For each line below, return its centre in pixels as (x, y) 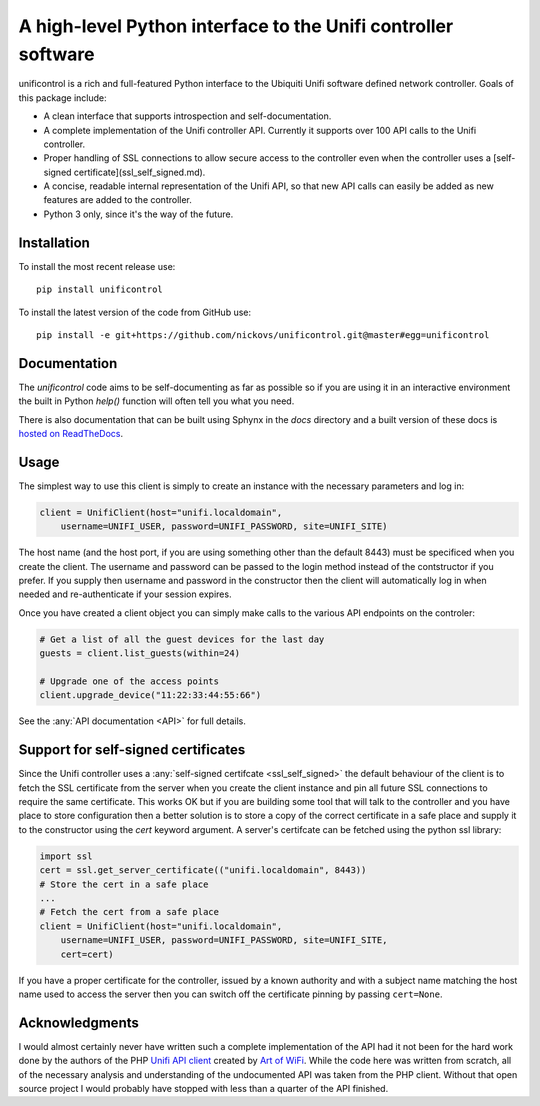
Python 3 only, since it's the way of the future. (138, 214)
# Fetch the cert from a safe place (129, 912)
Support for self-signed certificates (132, 750)
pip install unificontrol (100, 289)
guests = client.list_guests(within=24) (139, 653)
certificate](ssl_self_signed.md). (139, 172)
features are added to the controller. (117, 200)
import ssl (66, 856)
